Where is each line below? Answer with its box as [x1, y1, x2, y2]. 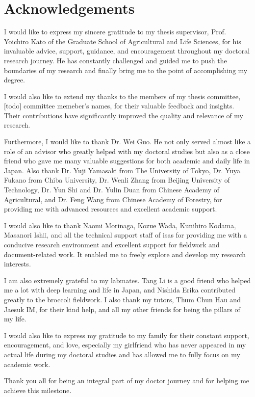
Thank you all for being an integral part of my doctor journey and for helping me [4, 375, 250, 386]
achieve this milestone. [4, 385, 72, 395]
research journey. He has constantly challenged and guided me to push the [4, 55, 227, 65]
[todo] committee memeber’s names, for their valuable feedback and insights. [4, 101, 234, 111]
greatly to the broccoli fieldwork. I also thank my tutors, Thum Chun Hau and [4, 294, 241, 304]
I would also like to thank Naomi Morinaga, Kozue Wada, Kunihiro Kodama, [4, 220, 236, 230]
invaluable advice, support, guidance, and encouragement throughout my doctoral [4, 46, 250, 56]
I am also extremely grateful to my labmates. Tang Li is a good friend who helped [4, 275, 251, 285]
